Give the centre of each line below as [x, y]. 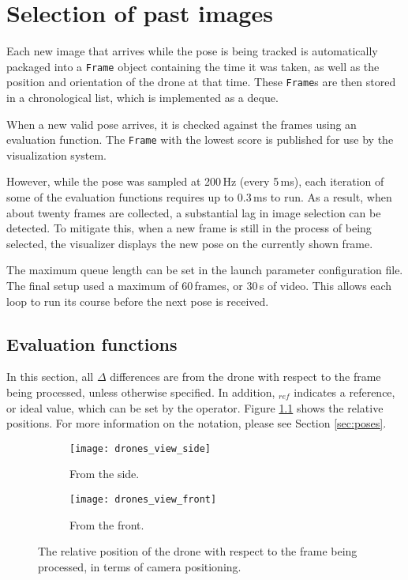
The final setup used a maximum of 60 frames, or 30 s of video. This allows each [199, 286]
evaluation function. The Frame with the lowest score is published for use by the [200, 139]
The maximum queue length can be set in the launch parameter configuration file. [205, 270]
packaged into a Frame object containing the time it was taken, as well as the [193, 66]
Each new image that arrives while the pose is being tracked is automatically [192, 51]
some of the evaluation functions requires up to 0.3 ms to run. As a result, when [199, 197]
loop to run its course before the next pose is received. [138, 301]
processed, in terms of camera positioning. [140, 566]
